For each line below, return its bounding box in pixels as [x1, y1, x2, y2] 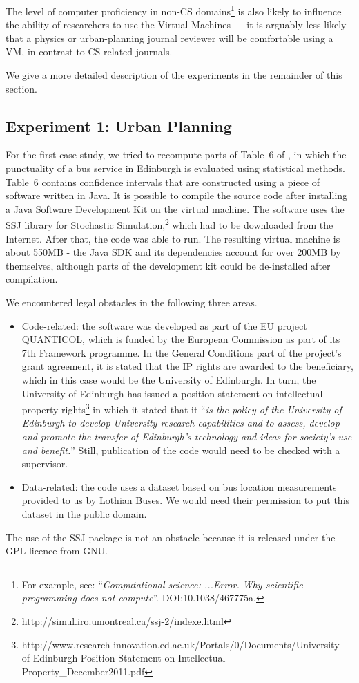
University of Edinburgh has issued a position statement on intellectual [21, 386, 323, 400]
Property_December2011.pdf [21, 664, 145, 678]
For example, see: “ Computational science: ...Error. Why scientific [21, 577, 303, 591]
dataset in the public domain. [21, 506, 147, 521]
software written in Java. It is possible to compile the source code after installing [6, 188, 348, 203]
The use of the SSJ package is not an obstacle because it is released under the [6, 530, 336, 544]
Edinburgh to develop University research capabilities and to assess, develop [21, 415, 340, 430]
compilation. [6, 272, 58, 286]
